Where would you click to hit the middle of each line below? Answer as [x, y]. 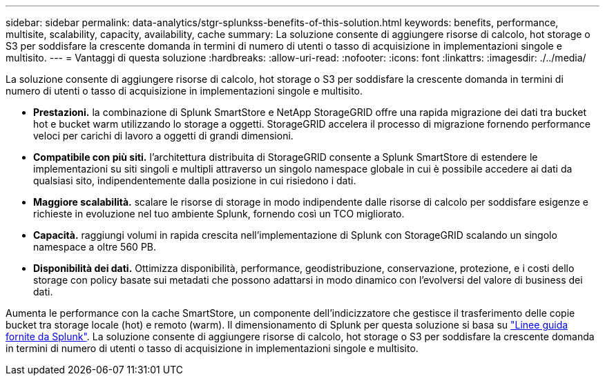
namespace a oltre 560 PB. [95, 247]
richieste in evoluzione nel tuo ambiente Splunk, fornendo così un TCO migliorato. [219, 214]
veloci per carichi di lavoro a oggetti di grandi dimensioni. [163, 136]
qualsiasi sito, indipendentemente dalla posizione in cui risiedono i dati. [195, 180]
